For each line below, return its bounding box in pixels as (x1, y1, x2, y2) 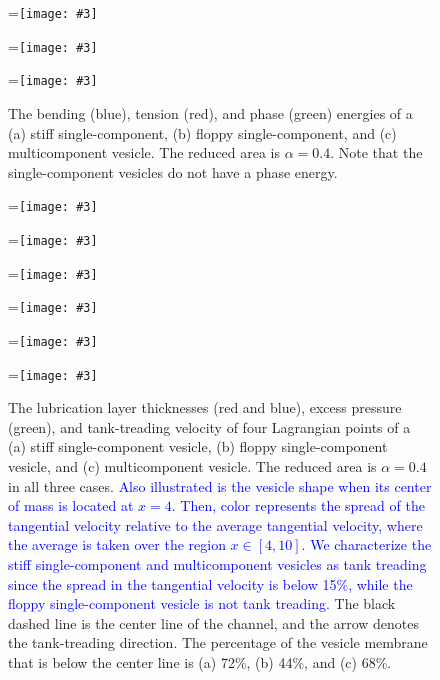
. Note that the (330, 142, 423, 163)
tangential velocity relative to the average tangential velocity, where (8, 514, 423, 535)
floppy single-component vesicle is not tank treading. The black (8, 593, 396, 614)
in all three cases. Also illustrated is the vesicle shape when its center (8, 475, 432, 496)
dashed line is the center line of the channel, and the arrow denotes (8, 612, 419, 633)
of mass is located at (8, 495, 134, 516)
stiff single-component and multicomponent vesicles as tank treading (8, 554, 427, 575)
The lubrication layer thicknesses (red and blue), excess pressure (8, 397, 402, 418)
